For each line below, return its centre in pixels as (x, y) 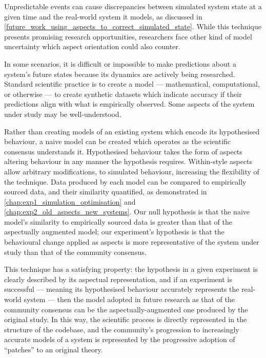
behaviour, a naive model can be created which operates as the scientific (118, 141)
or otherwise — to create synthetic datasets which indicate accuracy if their (123, 94)
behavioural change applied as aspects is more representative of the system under (132, 242)
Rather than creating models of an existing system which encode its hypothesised (132, 131)
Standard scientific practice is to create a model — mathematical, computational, (132, 84)
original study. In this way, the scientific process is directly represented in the (126, 319)
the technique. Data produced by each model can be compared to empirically (125, 181)
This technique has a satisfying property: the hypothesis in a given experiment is (131, 269)
